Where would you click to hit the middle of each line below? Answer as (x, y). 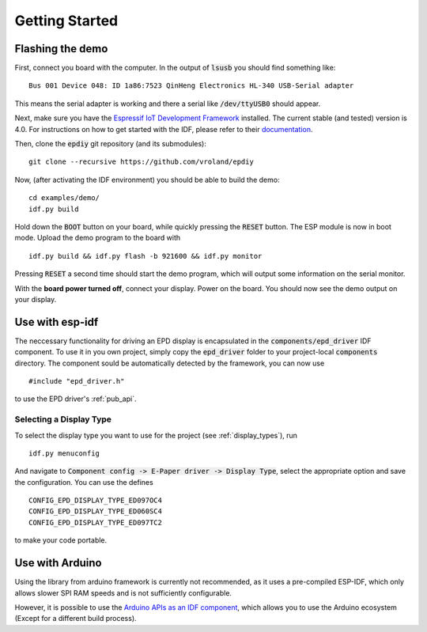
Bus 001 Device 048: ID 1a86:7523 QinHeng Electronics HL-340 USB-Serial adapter (191, 86)
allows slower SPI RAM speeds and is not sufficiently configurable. (123, 592)
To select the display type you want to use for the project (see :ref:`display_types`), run (156, 435)
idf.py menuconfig (64, 453)
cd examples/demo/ (64, 198)
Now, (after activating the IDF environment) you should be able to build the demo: (147, 180)
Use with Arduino (58, 563)
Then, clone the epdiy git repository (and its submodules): (111, 144)
